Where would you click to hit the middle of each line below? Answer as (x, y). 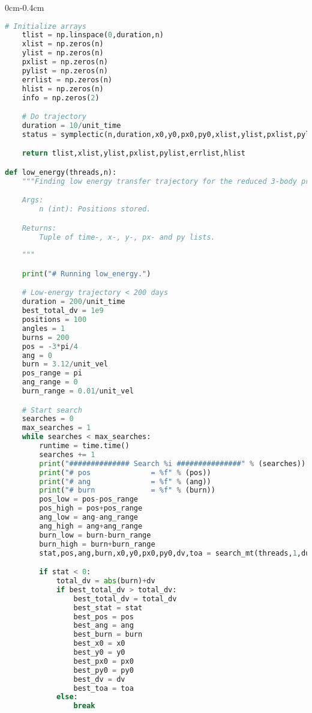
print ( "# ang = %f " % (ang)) (125, 481)
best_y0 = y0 (99, 652)
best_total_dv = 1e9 (63, 311)
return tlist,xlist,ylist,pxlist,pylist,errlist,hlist (133, 153)
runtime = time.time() (84, 446)
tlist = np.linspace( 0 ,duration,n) (93, 35)
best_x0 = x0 (99, 644)
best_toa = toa (103, 688)
